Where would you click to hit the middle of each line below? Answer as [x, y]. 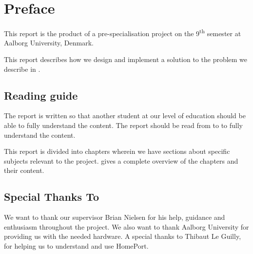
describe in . [22, 69]
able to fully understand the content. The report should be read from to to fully [124, 125]
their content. [24, 170]
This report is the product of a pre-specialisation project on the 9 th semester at [123, 32]
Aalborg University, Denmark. [49, 43]
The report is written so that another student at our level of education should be [125, 116]
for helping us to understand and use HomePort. [76, 245]
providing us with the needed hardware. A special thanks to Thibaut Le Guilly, [123, 236]
